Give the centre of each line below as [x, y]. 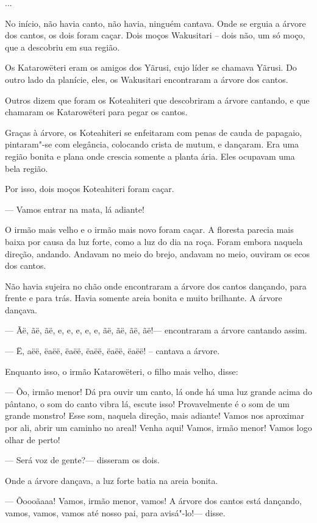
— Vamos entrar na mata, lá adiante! [75, 209]
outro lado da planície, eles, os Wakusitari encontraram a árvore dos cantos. [147, 79]
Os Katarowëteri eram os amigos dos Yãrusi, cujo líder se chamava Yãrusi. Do [151, 67]
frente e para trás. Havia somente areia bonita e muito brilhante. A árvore [144, 298]
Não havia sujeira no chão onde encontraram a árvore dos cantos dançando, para [156, 286]
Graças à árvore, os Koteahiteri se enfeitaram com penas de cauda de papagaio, [154, 132]
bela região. [27, 168]
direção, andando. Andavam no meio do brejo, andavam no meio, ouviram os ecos [157, 253]
